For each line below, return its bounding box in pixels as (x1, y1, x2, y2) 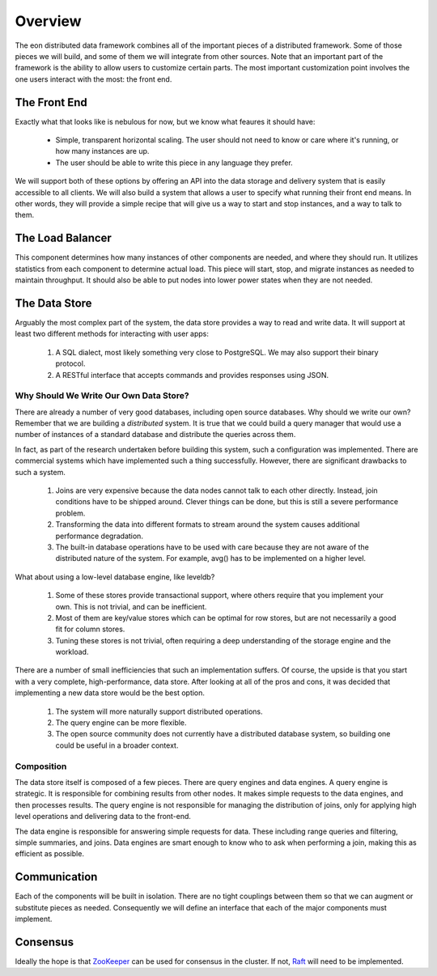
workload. (55, 647, 89, 657)
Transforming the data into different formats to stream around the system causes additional (55, 520, 360, 529)
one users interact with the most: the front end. (15, 74, 172, 84)
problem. (55, 508, 86, 518)
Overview (15, 12, 82, 30)
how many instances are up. (55, 146, 150, 156)
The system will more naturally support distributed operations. (55, 707, 263, 716)
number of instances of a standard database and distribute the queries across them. (15, 430, 296, 439)
